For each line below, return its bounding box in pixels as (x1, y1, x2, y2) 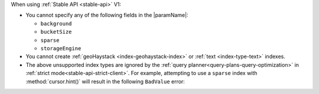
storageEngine (40, 45, 82, 51)
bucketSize (40, 28, 72, 35)
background (40, 20, 72, 27)
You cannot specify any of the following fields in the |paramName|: (25, 12, 188, 19)
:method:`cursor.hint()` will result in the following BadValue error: (25, 77, 185, 85)
